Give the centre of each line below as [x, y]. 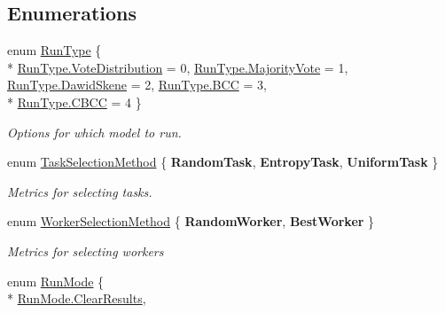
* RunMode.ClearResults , [77, 298]
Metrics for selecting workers [86, 250]
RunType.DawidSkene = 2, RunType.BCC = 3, [137, 85]
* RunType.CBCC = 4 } [74, 102]
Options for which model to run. [94, 132]
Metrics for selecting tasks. [80, 191]
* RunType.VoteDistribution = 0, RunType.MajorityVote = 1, [178, 67]
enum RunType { [55, 50]
